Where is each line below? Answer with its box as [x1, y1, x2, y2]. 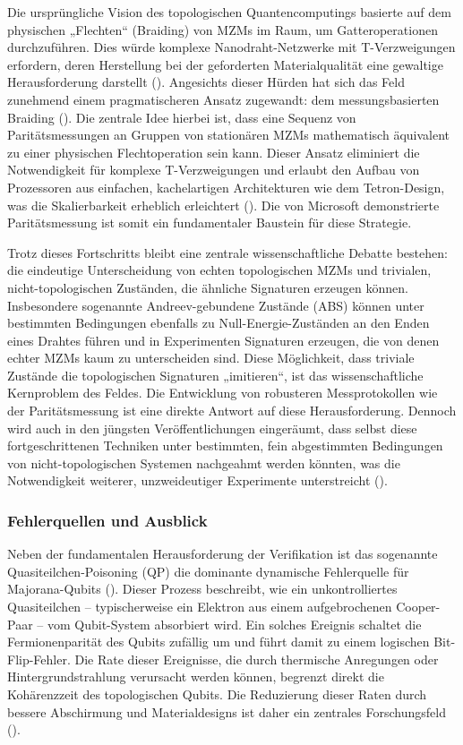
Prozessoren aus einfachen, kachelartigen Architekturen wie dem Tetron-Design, [7, 177, 445, 196]
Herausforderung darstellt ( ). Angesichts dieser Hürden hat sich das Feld [7, 73, 405, 91]
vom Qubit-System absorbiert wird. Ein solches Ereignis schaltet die [47, 614, 422, 633]
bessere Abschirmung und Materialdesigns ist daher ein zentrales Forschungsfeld [7, 702, 446, 721]
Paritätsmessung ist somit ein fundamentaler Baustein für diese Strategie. [7, 213, 412, 232]
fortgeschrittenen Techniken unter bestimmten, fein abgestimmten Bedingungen [7, 436, 443, 455]
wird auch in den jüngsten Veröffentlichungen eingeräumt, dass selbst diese [7, 418, 417, 437]
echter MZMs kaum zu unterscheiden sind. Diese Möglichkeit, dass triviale [7, 348, 415, 367]
